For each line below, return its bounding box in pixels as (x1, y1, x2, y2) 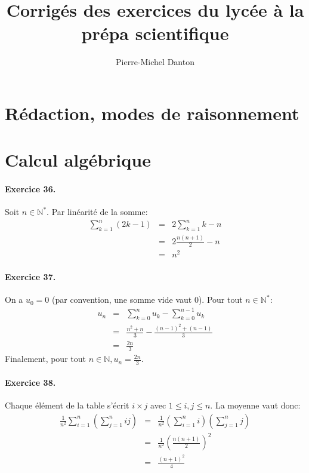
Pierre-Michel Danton (116, 56, 194, 68)
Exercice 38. (5, 376, 56, 388)
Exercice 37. (5, 271, 56, 283)
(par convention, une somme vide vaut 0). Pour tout (52, 293, 243, 306)
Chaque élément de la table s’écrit (5, 398, 129, 411)
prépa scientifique (81, 21, 229, 45)
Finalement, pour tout (5, 352, 86, 365)
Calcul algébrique (5, 148, 151, 172)
